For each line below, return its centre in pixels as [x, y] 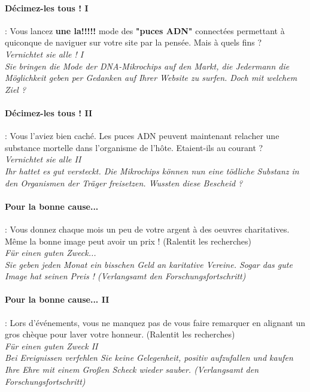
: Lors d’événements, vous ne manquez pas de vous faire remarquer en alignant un [155, 322]
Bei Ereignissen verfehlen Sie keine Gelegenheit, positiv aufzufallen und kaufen [149, 358]
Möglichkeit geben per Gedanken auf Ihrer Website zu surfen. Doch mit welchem [151, 78]
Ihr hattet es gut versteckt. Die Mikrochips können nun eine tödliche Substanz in [152, 171]
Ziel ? [16, 89]
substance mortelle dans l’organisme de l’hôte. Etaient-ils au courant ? [134, 147]
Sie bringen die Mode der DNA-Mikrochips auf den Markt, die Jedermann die [147, 66]
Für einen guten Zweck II [51, 346]
